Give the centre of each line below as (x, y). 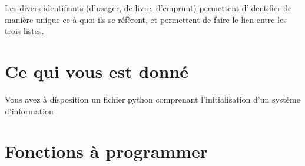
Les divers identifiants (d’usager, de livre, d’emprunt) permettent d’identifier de (148, 8)
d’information (29, 111)
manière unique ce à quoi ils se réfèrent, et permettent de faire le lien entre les (146, 19)
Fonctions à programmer (107, 151)
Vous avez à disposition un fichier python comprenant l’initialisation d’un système (152, 99)
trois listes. (24, 31)
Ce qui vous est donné (97, 71)
